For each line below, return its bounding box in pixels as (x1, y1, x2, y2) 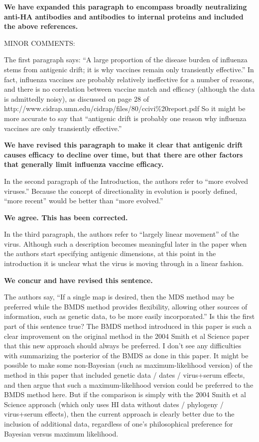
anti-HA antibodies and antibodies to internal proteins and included (4, 11, 244, 21)
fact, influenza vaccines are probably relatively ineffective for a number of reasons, (4, 74, 255, 84)
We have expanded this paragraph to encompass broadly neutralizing (4, 1, 247, 11)
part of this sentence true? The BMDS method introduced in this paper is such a (4, 321, 252, 331)
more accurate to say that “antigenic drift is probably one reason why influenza (4, 113, 247, 123)
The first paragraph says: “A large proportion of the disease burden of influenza (4, 54, 248, 65)
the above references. (4, 21, 78, 31)
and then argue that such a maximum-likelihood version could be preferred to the (4, 379, 254, 390)
